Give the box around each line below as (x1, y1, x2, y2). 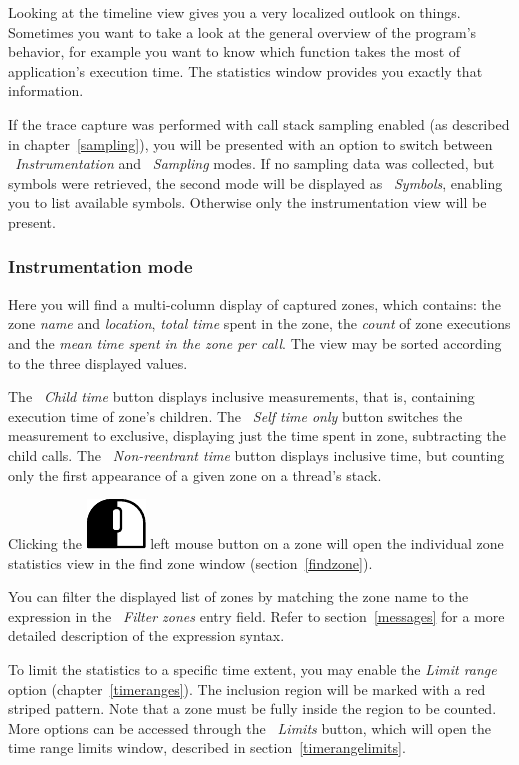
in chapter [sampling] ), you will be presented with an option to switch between (8, 133, 493, 154)
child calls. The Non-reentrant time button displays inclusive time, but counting (8, 444, 505, 465)
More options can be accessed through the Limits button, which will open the (8, 717, 492, 738)
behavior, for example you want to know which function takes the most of (8, 41, 461, 62)
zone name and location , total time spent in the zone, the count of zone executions (8, 313, 511, 334)
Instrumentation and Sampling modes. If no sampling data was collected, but (15, 153, 495, 174)
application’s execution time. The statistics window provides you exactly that (8, 60, 483, 81)
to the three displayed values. (8, 352, 188, 373)
